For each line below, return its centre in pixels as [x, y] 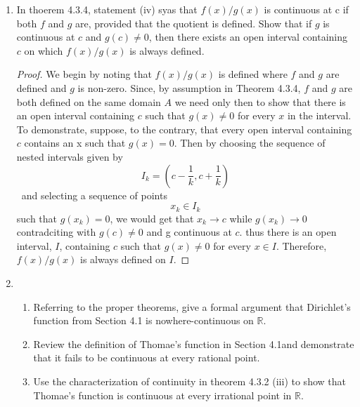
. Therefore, [301, 245]
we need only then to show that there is [260, 101]
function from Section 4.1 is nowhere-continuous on [143, 320]
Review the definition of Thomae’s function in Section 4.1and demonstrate [194, 343]
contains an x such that [75, 143]
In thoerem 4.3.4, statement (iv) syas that [107, 9]
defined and [41, 87]
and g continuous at [189, 232]
